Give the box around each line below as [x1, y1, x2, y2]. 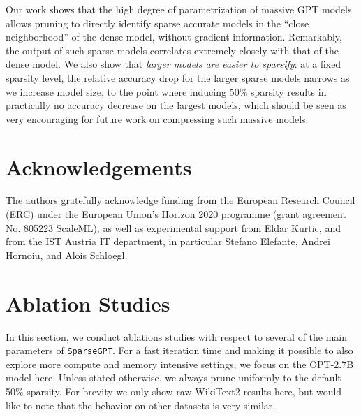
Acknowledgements [6, 152, 192, 181]
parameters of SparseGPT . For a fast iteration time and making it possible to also [6, 343, 353, 358]
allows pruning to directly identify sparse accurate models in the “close [6, 15, 309, 30]
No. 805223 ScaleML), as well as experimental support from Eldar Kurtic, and [6, 220, 341, 235]
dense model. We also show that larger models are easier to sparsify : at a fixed [6, 57, 341, 71]
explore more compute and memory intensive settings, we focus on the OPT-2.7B [6, 356, 354, 371]
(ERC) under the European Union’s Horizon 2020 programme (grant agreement [6, 207, 346, 221]
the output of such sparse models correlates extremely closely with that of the [6, 43, 339, 57]
